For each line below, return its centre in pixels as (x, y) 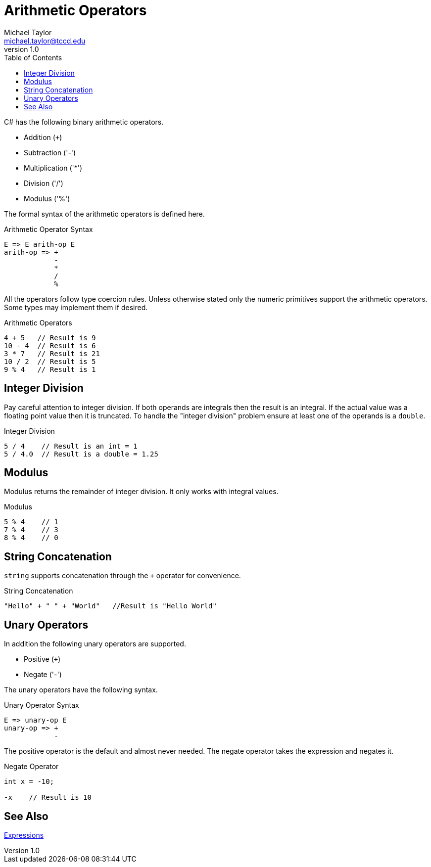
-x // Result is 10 (48, 798)
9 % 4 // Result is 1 (50, 369)
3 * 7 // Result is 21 (52, 353)
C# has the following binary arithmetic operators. (84, 122)
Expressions (24, 835)
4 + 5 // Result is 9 (50, 338)
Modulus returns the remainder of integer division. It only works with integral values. (141, 492)
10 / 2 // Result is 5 (50, 361)
